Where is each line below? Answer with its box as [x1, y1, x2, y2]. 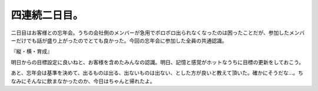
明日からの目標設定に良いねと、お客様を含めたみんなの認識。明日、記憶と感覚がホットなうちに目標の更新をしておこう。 [11, 58, 304, 65]
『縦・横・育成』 [11, 48, 52, 55]
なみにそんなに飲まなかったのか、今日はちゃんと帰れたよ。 [11, 78, 155, 85]
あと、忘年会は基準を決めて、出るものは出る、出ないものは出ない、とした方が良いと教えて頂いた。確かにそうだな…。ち [11, 69, 303, 76]
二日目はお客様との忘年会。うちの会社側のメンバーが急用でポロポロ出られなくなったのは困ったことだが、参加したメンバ [11, 29, 305, 36]
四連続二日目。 [11, 9, 84, 22]
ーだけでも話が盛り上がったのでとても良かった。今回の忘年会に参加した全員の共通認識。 [11, 37, 227, 44]
